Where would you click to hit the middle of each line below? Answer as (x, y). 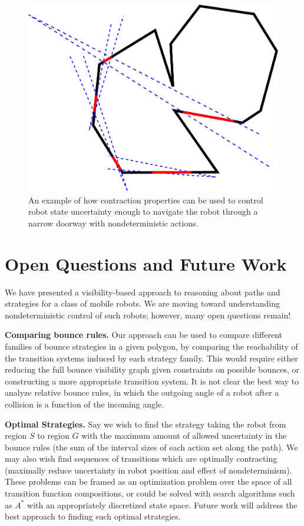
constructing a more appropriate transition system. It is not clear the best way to (152, 381)
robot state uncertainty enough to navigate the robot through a (143, 211)
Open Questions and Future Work (146, 263)
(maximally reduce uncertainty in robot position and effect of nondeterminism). (148, 470)
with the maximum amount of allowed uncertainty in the (184, 435)
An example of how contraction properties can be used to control (146, 200)
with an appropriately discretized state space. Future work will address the (162, 504)
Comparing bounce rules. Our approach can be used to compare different (144, 335)
